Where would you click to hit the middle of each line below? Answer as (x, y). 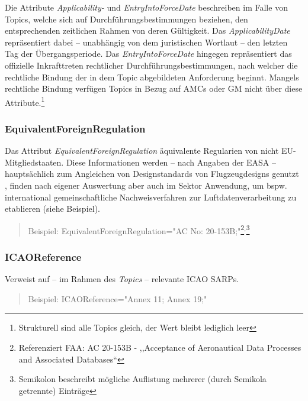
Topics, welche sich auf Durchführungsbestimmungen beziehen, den (126, 19)
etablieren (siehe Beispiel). (52, 208)
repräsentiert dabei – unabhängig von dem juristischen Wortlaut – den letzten (146, 42)
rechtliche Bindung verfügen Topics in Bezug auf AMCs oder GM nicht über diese (154, 88)
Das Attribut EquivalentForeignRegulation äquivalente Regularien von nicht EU (149, 151)
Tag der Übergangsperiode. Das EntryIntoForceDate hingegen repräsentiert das (148, 54)
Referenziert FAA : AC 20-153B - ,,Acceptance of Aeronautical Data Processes (160, 347)
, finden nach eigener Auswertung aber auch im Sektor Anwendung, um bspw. (146, 185)
